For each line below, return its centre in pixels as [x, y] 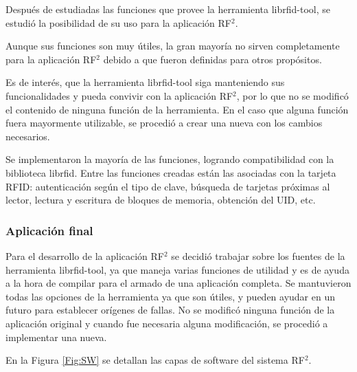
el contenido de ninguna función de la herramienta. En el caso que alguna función [177, 109]
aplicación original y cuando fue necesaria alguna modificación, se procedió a [167, 323]
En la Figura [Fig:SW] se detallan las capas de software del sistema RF [155, 360]
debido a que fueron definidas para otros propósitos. [212, 59]
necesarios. [28, 136]
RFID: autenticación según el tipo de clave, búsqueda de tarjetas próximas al [168, 186]
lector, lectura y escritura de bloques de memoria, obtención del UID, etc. [161, 200]
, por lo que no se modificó [292, 95]
